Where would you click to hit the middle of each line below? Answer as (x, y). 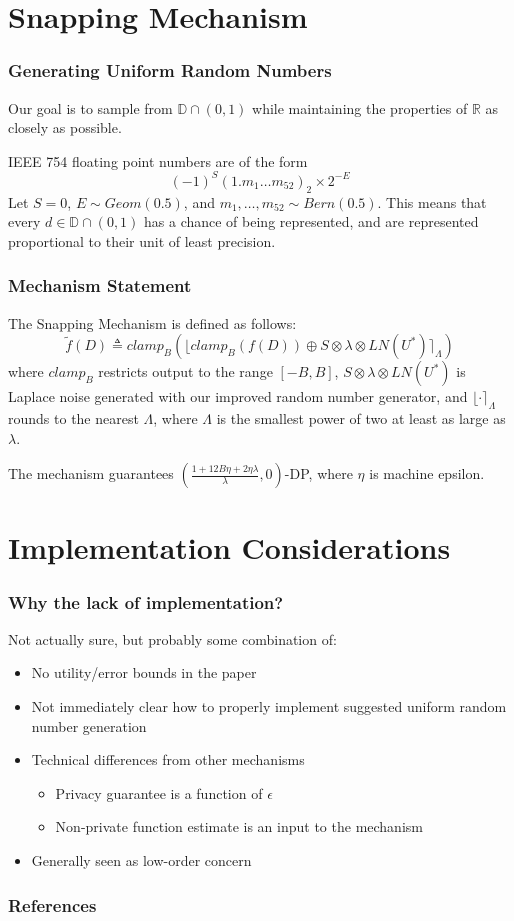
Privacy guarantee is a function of (159, 792)
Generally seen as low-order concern (141, 860)
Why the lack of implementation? (146, 601)
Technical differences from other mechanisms (168, 759)
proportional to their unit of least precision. (142, 240)
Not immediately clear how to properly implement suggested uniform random (269, 706)
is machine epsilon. (427, 473)
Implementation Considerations (229, 547)
